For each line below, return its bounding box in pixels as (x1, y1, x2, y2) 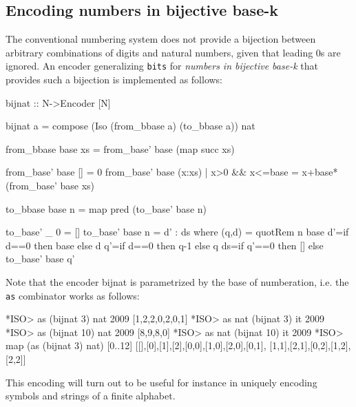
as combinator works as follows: (6, 288, 140, 302)
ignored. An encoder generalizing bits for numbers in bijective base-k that (6, 59, 318, 73)
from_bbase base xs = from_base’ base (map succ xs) (6, 141, 235, 156)
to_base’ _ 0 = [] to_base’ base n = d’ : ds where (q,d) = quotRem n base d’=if (6, 225, 349, 239)
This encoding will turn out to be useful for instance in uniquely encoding (6, 375, 317, 389)
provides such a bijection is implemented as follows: (6, 72, 223, 87)
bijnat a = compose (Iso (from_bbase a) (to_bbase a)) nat (6, 118, 255, 133)
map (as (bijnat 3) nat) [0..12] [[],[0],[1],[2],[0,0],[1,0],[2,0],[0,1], (6, 338, 266, 353)
